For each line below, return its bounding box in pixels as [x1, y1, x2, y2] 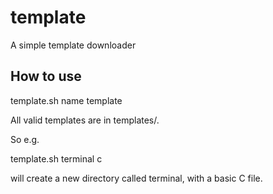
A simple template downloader [10, 39, 137, 51]
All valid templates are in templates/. [10, 114, 160, 126]
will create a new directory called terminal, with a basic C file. [10, 172, 263, 184]
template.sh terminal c [10, 152, 103, 165]
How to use [10, 68, 82, 85]
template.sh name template [10, 94, 123, 106]
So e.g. [10, 133, 40, 145]
